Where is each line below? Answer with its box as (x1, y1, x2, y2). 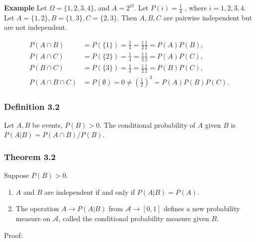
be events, (32, 119, 63, 130)
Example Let (4, 2, 47, 12)
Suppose (4, 170, 29, 180)
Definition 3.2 (4, 100, 60, 112)
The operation (15, 203, 59, 214)
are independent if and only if (44, 186, 135, 197)
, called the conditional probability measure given (58, 213, 209, 224)
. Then (117, 12, 137, 22)
